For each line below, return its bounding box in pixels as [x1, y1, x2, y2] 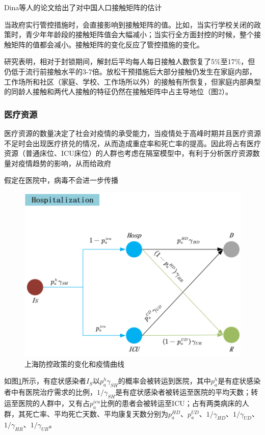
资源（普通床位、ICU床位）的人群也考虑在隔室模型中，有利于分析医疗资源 [4, 148, 253, 158]
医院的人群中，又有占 [18, 397, 90, 408]
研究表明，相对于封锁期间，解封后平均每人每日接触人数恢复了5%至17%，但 [4, 56, 255, 67]
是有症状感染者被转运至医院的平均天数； [115, 387, 251, 397]
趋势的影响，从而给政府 [32, 157, 111, 168]
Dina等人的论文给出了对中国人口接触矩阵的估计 [4, 2, 162, 12]
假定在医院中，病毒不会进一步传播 [4, 175, 118, 185]
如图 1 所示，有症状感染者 [4, 375, 86, 386]
